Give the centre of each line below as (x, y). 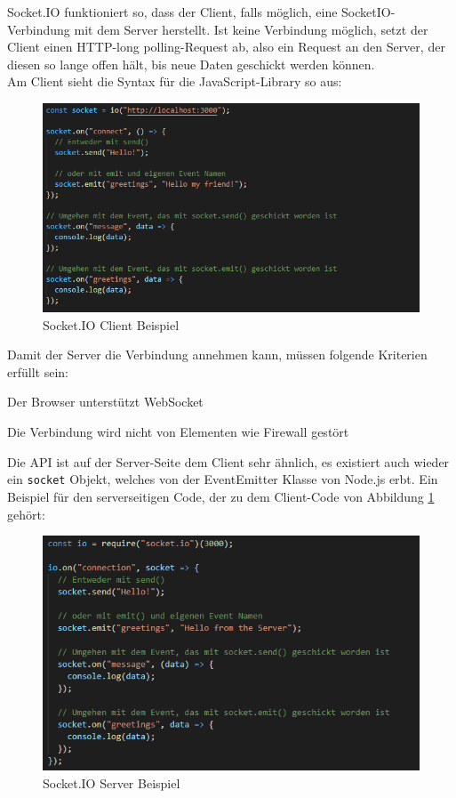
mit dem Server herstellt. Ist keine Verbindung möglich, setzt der (251, 29)
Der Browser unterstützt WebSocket (105, 402)
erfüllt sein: (38, 371)
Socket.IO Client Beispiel (111, 324)
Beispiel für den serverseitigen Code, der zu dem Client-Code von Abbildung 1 (221, 496)
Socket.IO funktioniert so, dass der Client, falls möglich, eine (172, 12)
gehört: (26, 514)
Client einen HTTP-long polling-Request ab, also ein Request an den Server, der (226, 47)
